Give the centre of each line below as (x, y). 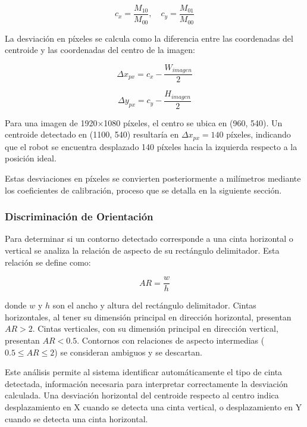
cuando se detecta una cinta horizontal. (76, 418)
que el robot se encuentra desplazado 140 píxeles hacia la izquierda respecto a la (151, 146)
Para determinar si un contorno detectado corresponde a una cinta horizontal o (149, 239)
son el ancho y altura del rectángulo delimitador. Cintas (154, 305)
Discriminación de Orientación (79, 216)
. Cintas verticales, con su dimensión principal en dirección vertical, (155, 328)
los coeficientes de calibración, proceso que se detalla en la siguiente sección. (143, 190)
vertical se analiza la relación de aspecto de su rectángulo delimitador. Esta (142, 250)
